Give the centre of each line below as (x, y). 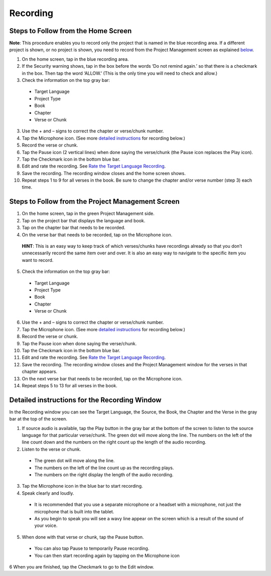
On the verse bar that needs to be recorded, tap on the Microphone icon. (97, 235)
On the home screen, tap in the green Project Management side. (88, 214)
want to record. (38, 260)
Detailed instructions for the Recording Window (85, 400)
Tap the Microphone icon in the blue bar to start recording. (82, 486)
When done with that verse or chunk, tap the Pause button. (83, 537)
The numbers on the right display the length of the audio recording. (104, 475)
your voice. (46, 526)
